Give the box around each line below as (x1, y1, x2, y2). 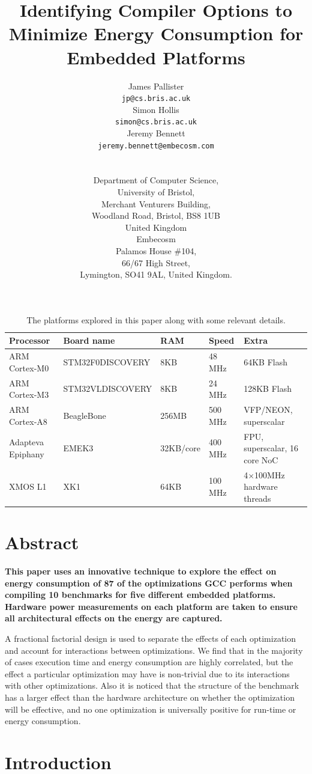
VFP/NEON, (244, 403, 293, 416)
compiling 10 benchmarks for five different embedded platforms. (5, 588, 276, 601)
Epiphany (9, 447, 44, 460)
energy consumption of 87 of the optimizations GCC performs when (5, 576, 293, 589)
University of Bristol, (117, 186, 195, 198)
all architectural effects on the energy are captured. (5, 612, 223, 624)
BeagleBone (63, 409, 106, 421)
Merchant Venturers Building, (101, 197, 211, 210)
